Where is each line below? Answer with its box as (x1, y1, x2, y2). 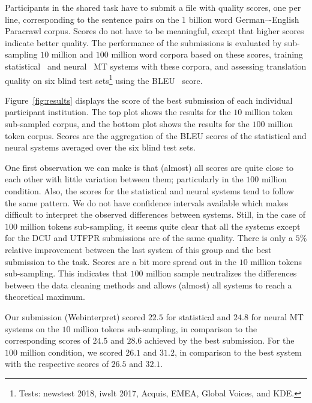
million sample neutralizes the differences (146, 267, 297, 279)
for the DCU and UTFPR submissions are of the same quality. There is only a (5, 231, 293, 244)
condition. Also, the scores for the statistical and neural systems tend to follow (5, 184, 294, 197)
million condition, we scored (20, 345, 123, 358)
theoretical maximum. (5, 290, 85, 303)
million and (51, 48, 94, 61)
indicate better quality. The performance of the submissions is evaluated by (5, 36, 282, 49)
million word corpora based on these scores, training (111, 48, 303, 61)
